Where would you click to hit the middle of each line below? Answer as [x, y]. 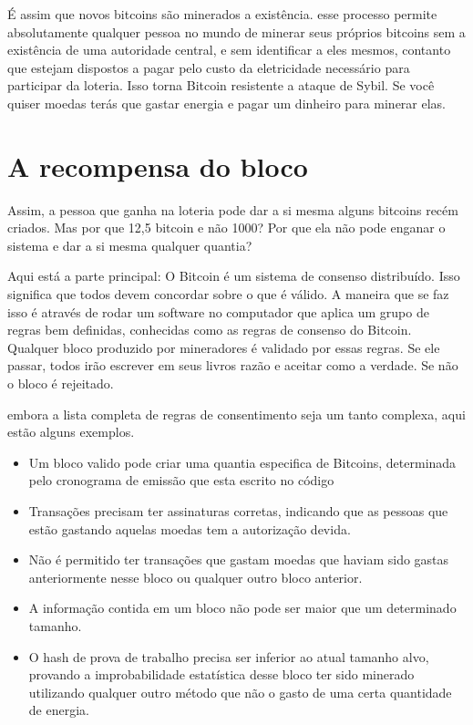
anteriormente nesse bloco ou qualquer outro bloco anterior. [195, 577]
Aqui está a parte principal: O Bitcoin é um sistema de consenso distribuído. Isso [234, 276]
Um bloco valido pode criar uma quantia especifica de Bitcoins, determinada [242, 462]
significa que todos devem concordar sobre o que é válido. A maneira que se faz [228, 294]
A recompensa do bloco [158, 166]
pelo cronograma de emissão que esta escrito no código [181, 480]
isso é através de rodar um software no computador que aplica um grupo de [218, 311]
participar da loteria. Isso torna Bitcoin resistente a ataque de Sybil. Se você [221, 85]
